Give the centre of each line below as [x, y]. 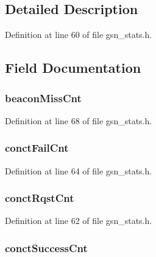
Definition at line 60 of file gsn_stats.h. [79, 35]
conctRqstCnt [40, 198]
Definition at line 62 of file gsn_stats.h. [79, 221]
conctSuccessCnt [46, 248]
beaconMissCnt [43, 98]
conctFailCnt [37, 148]
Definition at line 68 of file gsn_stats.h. [79, 120]
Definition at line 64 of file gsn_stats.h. [79, 170]
